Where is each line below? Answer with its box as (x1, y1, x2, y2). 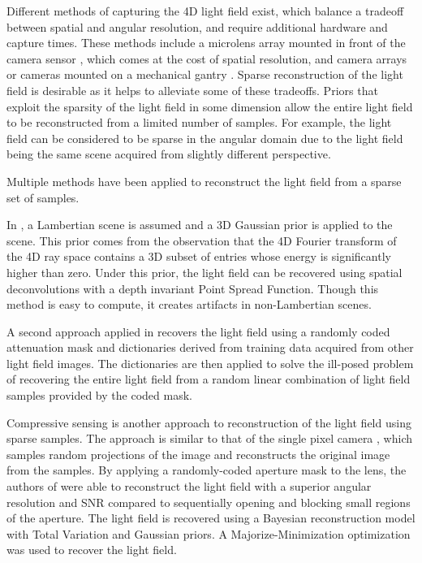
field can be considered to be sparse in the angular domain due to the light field (6, 129, 403, 146)
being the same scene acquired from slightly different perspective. (6, 145, 331, 162)
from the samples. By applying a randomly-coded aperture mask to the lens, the (6, 461, 407, 479)
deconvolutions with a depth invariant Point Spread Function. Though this (6, 279, 379, 297)
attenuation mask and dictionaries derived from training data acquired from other (6, 339, 414, 356)
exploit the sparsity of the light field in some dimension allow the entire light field (6, 97, 413, 115)
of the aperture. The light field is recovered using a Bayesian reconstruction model (6, 509, 416, 526)
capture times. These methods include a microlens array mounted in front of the (6, 34, 406, 51)
